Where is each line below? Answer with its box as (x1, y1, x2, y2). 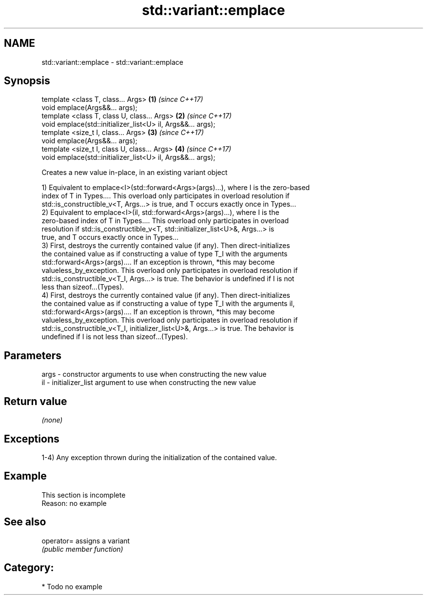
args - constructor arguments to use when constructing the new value (41, 370, 267, 379)
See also (4, 516, 46, 528)
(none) (41, 416, 63, 425)
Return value (4, 395, 67, 407)
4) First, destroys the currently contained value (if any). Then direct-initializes (41, 291, 291, 300)
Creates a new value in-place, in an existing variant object (41, 168, 228, 177)
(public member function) (41, 544, 123, 553)
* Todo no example (41, 582, 102, 591)
